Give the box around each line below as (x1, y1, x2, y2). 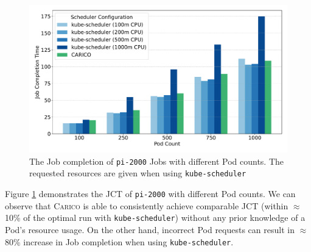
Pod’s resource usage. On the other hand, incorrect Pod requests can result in (5, 223, 295, 236)
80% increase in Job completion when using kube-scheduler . (5, 235, 234, 248)
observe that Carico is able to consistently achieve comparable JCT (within (5, 199, 288, 212)
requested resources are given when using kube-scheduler (29, 167, 246, 179)
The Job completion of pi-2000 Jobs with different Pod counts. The (29, 154, 284, 167)
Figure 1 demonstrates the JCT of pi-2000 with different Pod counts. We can (5, 187, 296, 200)
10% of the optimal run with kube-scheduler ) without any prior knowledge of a (5, 211, 306, 224)
